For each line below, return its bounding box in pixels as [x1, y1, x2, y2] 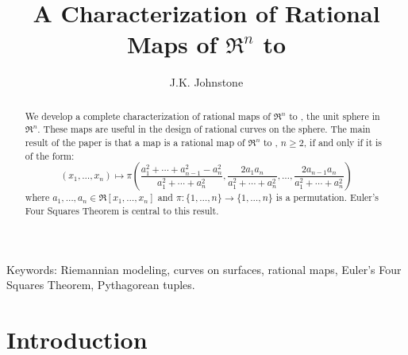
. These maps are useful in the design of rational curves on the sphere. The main [37, 122, 371, 136]
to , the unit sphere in [289, 109, 380, 122]
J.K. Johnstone [169, 74, 244, 91]
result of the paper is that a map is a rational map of [25, 136, 245, 149]
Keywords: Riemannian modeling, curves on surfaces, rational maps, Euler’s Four [6, 260, 402, 277]
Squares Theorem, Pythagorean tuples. [6, 276, 195, 293]
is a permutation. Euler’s [275, 191, 379, 204]
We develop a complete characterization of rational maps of [25, 109, 271, 122]
